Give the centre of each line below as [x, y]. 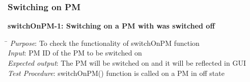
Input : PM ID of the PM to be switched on [75, 53]
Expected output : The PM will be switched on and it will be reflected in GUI [127, 63]
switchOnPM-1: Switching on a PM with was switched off [111, 26]
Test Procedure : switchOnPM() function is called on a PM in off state [116, 73]
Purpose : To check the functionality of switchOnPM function [105, 43]
